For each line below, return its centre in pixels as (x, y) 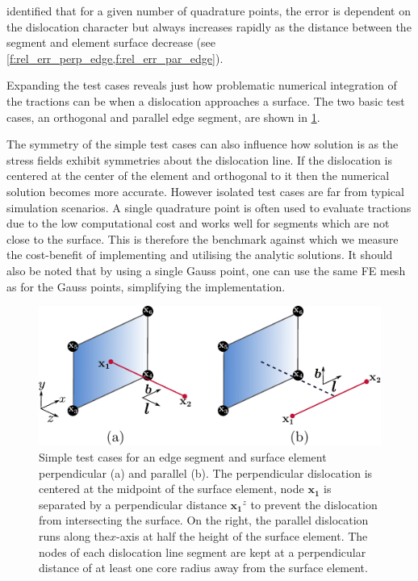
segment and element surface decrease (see (111, 42)
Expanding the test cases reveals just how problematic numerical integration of (202, 85)
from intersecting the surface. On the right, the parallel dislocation (204, 520)
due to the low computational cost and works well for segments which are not (198, 223)
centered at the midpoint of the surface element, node (171, 489)
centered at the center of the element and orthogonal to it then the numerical (198, 176)
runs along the (75, 535)
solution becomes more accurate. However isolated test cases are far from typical (205, 191)
